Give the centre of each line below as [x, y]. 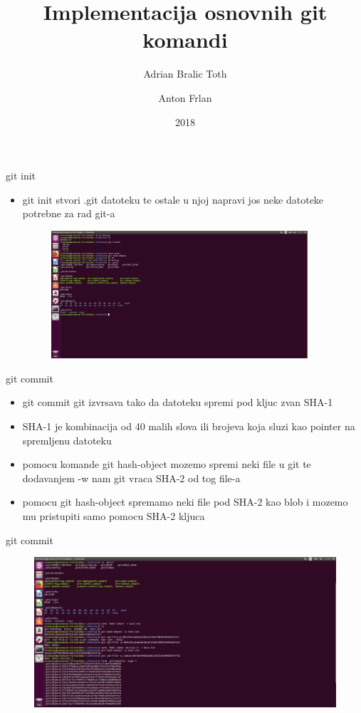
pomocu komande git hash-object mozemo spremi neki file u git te [167, 464]
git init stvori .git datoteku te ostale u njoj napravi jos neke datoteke [173, 199]
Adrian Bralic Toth [185, 74]
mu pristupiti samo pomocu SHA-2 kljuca [114, 516]
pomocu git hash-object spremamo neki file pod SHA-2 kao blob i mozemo [185, 502]
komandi [185, 40]
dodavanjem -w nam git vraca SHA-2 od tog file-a [131, 478]
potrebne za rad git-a [69, 213]
